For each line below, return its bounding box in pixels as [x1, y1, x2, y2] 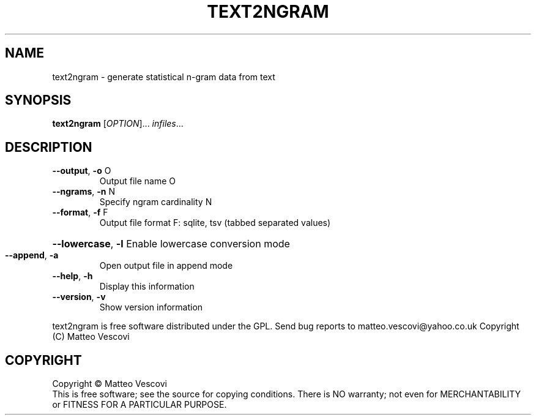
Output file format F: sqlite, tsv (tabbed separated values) [99, 217, 331, 228]
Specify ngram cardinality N [99, 197, 212, 208]
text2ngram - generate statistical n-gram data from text [52, 71, 275, 82]
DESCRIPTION [5, 139, 92, 155]
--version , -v [52, 291, 106, 302]
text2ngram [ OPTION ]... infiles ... [52, 118, 184, 129]
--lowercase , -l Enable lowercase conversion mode [52, 238, 290, 250]
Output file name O [99, 176, 176, 187]
